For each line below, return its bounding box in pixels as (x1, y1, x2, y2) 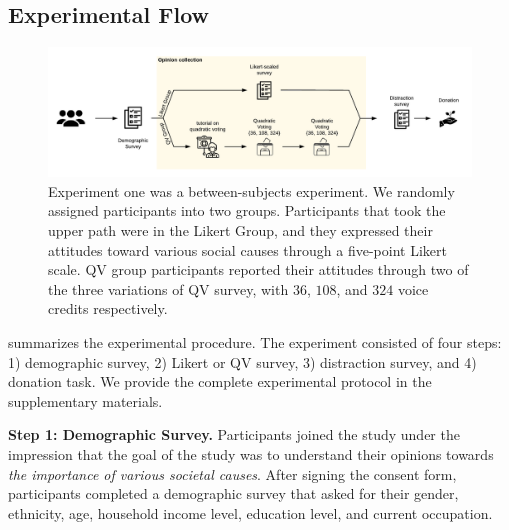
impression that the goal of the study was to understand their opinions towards (8, 443, 494, 464)
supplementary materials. (8, 390, 163, 411)
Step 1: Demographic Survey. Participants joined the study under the (8, 424, 460, 445)
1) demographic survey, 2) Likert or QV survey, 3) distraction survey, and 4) (8, 351, 477, 372)
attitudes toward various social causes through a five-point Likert (48, 239, 447, 260)
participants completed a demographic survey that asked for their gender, (8, 483, 459, 504)
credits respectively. (48, 298, 168, 319)
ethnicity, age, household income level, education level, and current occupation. (8, 502, 493, 523)
